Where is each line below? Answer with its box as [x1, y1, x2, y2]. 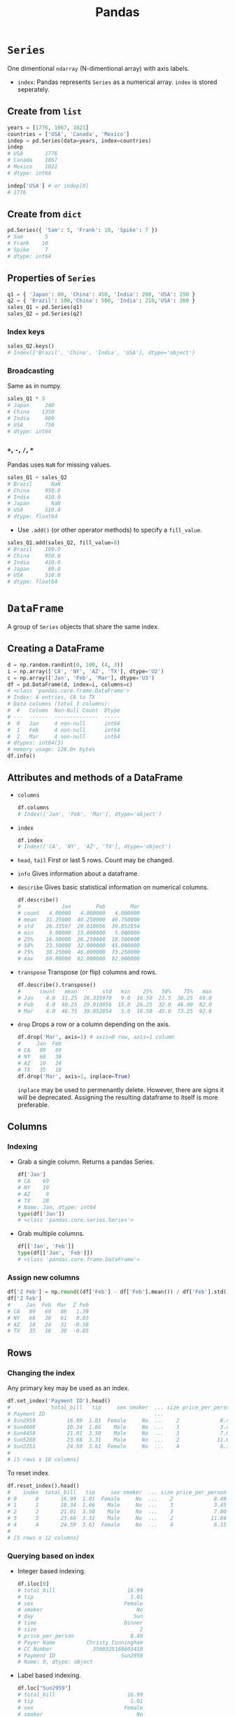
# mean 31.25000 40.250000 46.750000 [17, 916, 140, 923]
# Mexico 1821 [7, 163, 58, 170]
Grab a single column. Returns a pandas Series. [17, 1157, 155, 1166]
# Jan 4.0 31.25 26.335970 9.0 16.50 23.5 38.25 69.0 [17, 994, 212, 1002]
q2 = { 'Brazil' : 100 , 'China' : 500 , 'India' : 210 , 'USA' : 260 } [7, 297, 196, 305]
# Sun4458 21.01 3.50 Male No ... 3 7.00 [7, 1430, 233, 1437]
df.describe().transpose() [17, 981, 97, 988]
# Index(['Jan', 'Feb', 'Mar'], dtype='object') [17, 811, 162, 818]
